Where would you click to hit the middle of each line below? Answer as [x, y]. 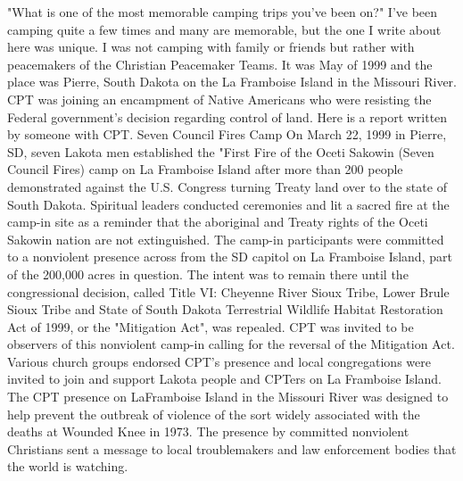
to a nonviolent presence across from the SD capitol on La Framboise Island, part [230, 257]
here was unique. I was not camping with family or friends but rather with [211, 47]
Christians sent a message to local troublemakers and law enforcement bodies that [232, 448]
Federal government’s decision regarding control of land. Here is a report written [227, 116]
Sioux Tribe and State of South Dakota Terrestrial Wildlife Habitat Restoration [225, 309]
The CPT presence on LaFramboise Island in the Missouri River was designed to [228, 397]
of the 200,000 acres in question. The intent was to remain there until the [208, 274]
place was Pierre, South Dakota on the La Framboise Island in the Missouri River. [232, 82]
